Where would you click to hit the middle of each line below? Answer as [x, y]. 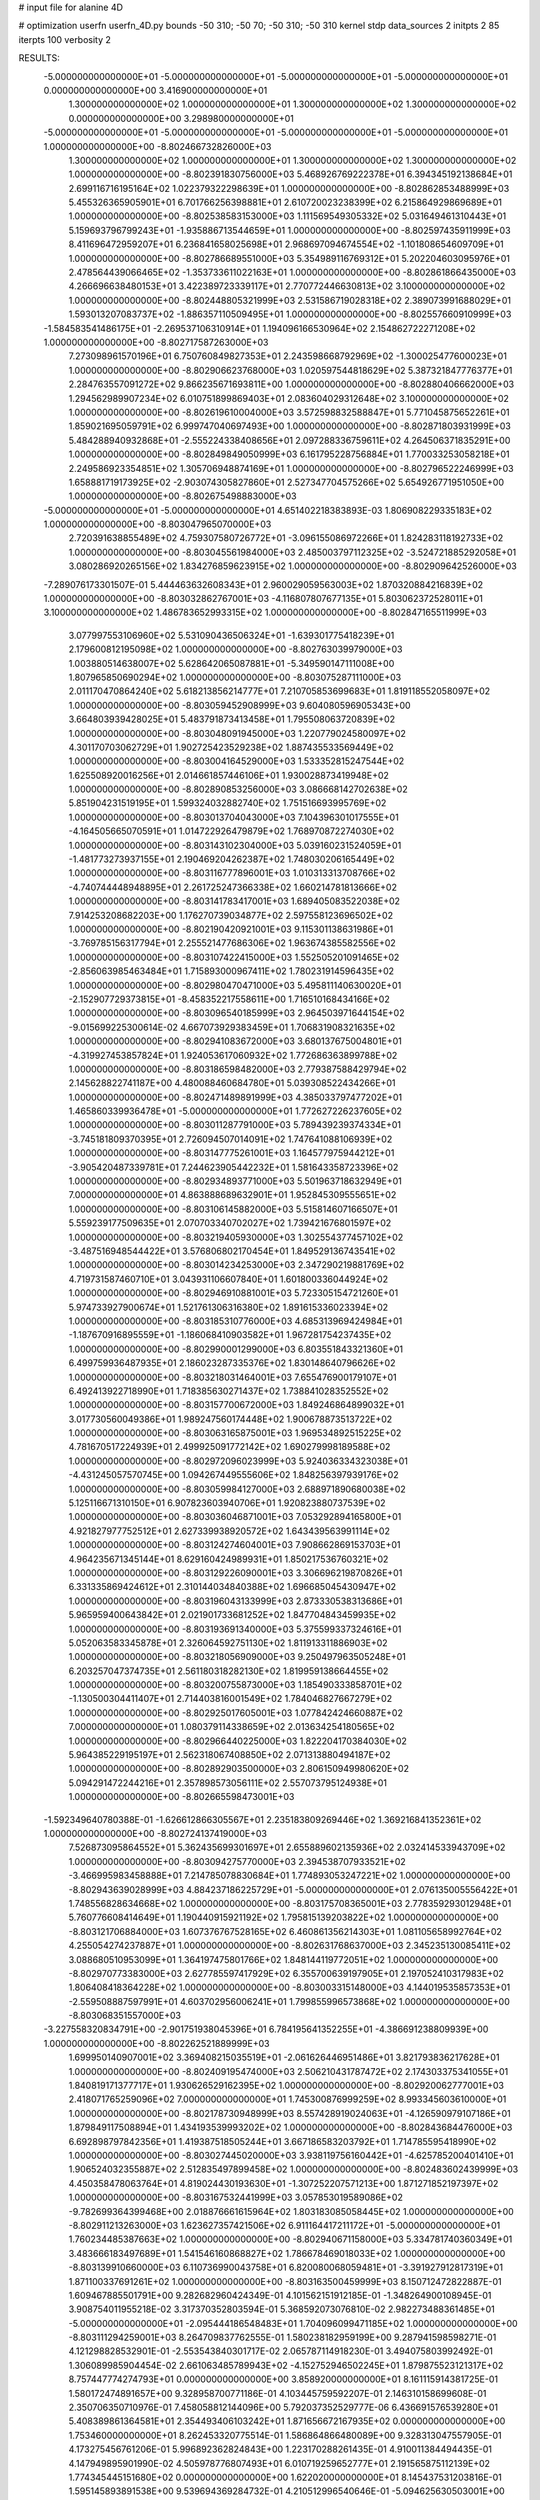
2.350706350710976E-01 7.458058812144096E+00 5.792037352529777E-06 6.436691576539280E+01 [283, 2407]
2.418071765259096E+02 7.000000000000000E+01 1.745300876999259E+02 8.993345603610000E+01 [287, 2099]
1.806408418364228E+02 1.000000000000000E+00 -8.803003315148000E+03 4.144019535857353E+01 [289, 1987]
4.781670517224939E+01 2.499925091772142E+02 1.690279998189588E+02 [229, 1447]
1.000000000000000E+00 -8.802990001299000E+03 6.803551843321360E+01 [236, 1349]
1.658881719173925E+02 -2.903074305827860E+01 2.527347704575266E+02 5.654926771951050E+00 [286, 482]
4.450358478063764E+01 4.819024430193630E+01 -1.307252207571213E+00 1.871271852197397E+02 [283, 2183]
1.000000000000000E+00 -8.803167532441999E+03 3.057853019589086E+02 [236, 2197]
